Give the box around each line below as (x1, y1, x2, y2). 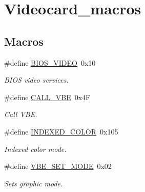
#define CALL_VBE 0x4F (4, 91, 91, 102)
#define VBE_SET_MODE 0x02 (4, 161, 112, 171)
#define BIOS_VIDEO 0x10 (4, 57, 96, 68)
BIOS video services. (4, 74, 69, 85)
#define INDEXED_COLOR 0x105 (4, 126, 118, 137)
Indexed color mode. (4, 143, 67, 154)
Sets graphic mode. (4, 178, 63, 188)
